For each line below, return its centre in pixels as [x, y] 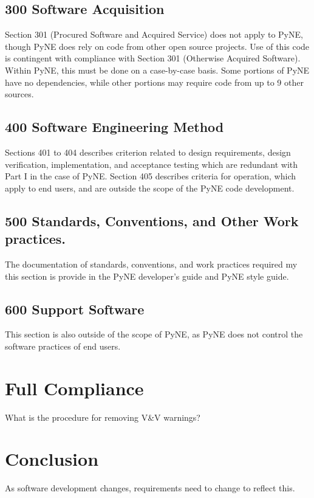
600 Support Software [75, 309]
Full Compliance [74, 388]
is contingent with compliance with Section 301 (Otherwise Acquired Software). [153, 58]
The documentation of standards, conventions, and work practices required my [151, 264]
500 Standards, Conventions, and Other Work [152, 220]
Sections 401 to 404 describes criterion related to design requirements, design [148, 152]
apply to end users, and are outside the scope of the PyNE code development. [150, 188]
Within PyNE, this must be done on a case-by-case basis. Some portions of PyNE [157, 70]
